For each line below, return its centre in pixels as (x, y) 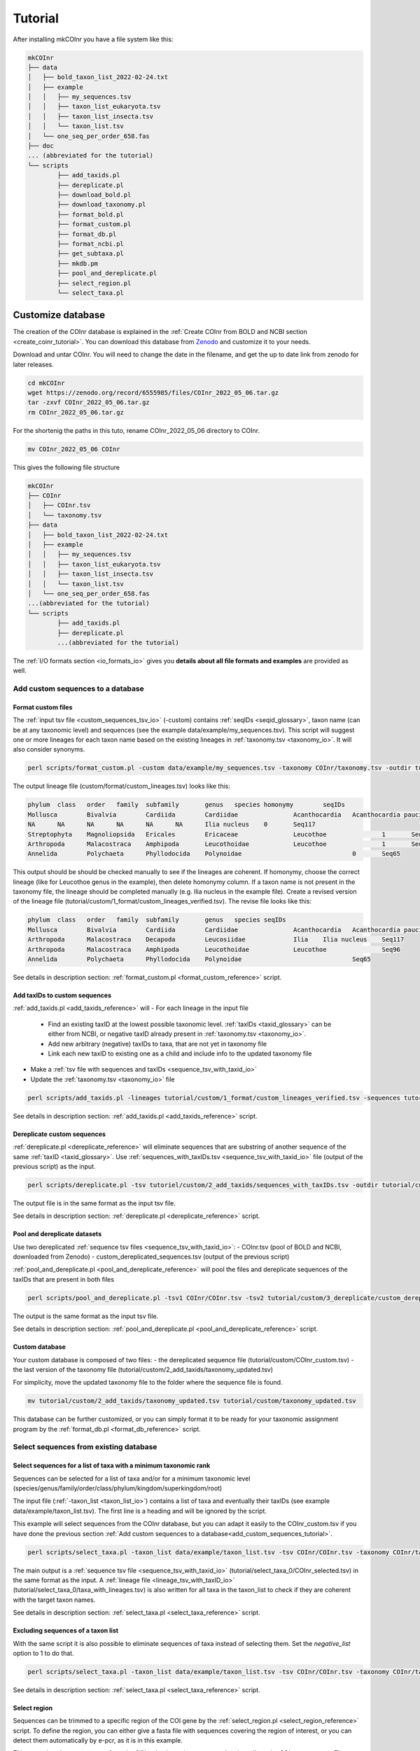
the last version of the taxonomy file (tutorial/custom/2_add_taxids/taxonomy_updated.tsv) (143, 1369)
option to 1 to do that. (43, 1653)
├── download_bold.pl (94, 195)
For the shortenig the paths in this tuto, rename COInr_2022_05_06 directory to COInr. (136, 430)
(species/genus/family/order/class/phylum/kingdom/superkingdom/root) (118, 1488)
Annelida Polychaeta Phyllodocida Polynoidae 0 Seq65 (214, 854)
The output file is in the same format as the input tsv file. (94, 1203)
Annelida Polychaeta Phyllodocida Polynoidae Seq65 (199, 959)
